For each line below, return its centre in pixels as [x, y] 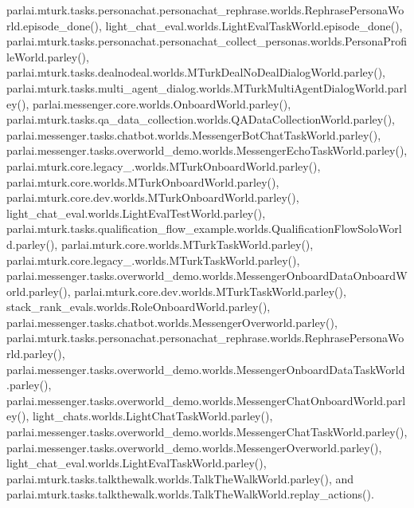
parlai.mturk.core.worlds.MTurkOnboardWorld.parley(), [143, 181]
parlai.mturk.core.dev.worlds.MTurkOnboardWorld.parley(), [153, 197]
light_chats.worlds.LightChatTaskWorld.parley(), [153, 416]
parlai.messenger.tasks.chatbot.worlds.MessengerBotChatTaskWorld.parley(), [194, 134]
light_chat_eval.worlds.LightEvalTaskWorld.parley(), [137, 463]
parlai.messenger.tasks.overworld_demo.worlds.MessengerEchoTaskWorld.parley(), [207, 150]
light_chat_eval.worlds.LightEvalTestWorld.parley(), [136, 213]
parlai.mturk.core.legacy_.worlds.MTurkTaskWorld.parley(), [153, 260]
